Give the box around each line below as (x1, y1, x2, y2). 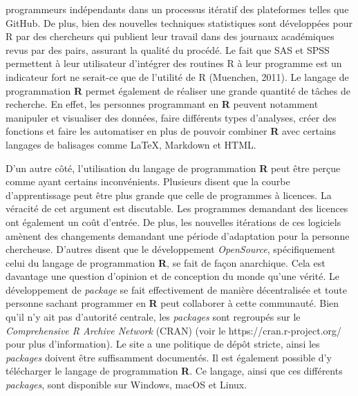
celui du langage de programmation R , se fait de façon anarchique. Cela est (6, 255, 326, 270)
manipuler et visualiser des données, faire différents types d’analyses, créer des (6, 110, 337, 124)
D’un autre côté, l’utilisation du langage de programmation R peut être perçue (6, 160, 341, 175)
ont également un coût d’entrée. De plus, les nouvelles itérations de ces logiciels (6, 214, 341, 229)
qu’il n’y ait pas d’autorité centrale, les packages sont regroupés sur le (6, 310, 301, 324)
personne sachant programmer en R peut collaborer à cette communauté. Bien (6, 296, 339, 310)
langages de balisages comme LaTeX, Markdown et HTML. (6, 137, 256, 151)
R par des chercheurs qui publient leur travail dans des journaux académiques (6, 29, 335, 44)
